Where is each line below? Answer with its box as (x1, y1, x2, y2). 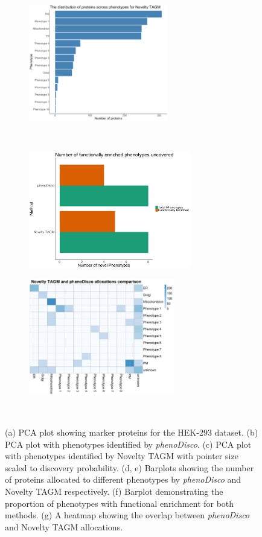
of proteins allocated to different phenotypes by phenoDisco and (5, 473, 241, 486)
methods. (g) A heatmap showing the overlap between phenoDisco (5, 509, 250, 521)
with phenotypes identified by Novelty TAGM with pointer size (5, 450, 238, 462)
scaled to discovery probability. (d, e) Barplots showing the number (5, 461, 254, 474)
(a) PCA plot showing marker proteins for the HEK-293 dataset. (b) (5, 425, 258, 438)
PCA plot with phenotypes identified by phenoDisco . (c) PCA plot (5, 437, 252, 450)
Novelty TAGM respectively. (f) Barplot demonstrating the (5, 485, 223, 497)
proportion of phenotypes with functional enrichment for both (5, 497, 234, 509)
